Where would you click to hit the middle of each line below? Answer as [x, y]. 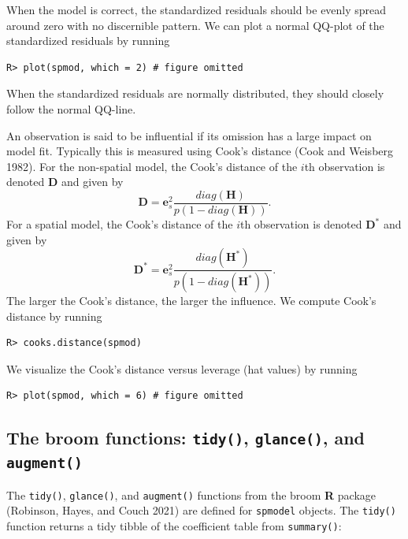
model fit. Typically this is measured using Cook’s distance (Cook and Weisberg [200, 151]
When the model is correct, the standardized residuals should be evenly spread [197, 9]
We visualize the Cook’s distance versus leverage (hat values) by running [182, 368]
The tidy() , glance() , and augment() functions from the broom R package [191, 494]
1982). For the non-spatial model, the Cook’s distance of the [152, 166]
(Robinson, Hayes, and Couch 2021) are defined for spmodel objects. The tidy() [201, 510]
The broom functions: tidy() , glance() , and [185, 438]
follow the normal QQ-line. [71, 108]
